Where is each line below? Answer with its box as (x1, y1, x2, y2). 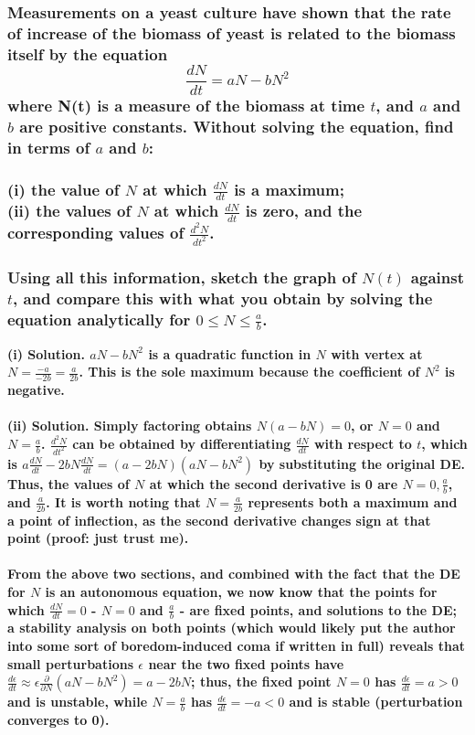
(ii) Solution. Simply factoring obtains (7, 416, 252, 435)
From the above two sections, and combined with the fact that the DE (7, 564, 460, 583)
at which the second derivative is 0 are (149, 474, 398, 493)
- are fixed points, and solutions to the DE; (179, 600, 457, 619)
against (410, 265, 464, 288)
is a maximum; (234, 177, 344, 200)
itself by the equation (7, 42, 168, 65)
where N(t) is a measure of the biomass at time (7, 93, 365, 116)
